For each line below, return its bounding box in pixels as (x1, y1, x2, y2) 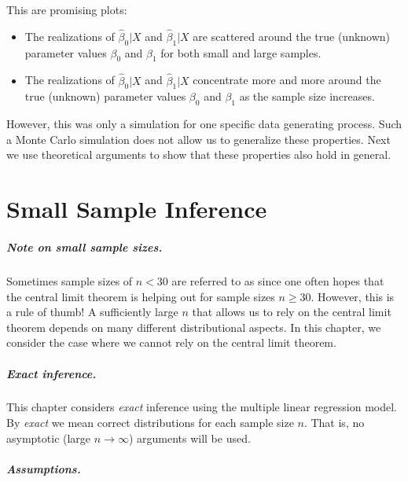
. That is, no (303, 414, 365, 431)
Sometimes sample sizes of (6, 272, 133, 289)
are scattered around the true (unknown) (193, 28, 391, 44)
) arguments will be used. (128, 429, 251, 446)
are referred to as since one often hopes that (171, 272, 384, 289)
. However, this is (311, 288, 395, 304)
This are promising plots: (6, 2, 127, 17)
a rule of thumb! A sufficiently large (6, 304, 178, 320)
